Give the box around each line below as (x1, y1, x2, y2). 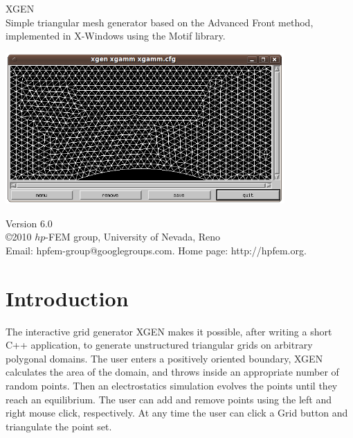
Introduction (6, 283, 129, 312)
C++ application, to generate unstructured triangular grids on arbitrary (6, 338, 313, 352)
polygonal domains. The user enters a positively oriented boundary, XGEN (6, 351, 323, 365)
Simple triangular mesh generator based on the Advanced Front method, (6, 15, 314, 29)
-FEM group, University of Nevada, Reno (45, 229, 221, 244)
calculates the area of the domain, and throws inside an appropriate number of (6, 365, 339, 379)
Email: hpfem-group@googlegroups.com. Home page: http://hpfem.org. (6, 243, 307, 257)
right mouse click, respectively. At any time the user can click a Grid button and (6, 405, 348, 420)
